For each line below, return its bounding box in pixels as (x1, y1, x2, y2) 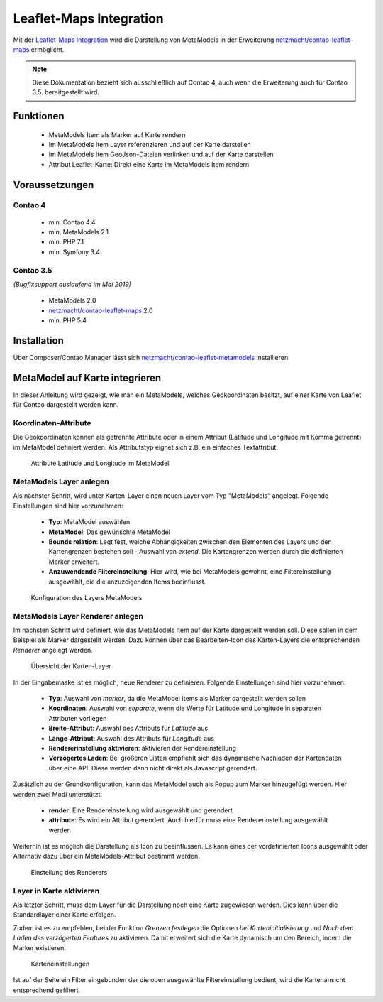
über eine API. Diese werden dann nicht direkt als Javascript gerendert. (48, 763, 257, 772)
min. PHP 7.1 (48, 238, 84, 246)
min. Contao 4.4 (48, 217, 96, 227)
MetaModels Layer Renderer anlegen (13, 611, 143, 621)
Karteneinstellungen (30, 959, 90, 968)
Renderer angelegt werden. (13, 646, 94, 654)
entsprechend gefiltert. (13, 986, 81, 994)
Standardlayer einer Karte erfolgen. (13, 910, 116, 919)
